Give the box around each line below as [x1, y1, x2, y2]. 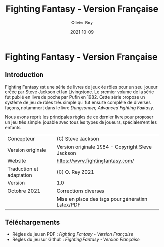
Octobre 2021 [7, 187, 41, 194]
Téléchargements [5, 218, 60, 226]
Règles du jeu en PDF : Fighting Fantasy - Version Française [12, 231, 133, 237]
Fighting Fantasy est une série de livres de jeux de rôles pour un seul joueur [5, 84, 158, 90]
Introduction [5, 71, 44, 79]
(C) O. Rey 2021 [56, 168, 94, 175]
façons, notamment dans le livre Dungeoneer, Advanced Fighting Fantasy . [5, 104, 155, 111]
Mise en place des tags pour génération [56, 195, 148, 202]
